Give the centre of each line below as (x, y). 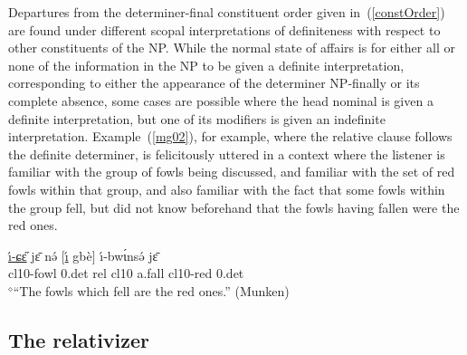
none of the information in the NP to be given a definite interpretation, (206, 65)
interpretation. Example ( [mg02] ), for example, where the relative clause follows (230, 136)
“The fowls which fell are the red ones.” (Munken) (151, 290)
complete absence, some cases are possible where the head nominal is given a (221, 100)
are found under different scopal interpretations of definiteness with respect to (224, 29)
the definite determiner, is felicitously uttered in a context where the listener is (227, 154)
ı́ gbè (78, 255)
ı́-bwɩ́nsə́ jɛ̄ (129, 255)
